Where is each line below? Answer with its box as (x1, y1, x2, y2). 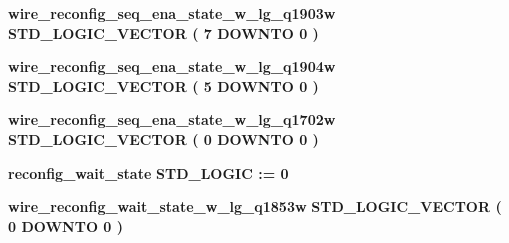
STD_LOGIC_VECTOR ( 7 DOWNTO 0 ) (8, 22, 319, 43)
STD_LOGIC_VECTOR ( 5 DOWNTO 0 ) (8, 75, 319, 96)
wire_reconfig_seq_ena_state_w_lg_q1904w (8, 56, 336, 77)
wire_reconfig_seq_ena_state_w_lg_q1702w (8, 109, 336, 130)
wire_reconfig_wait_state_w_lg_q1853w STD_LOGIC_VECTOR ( (8, 196, 502, 217)
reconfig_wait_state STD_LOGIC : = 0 (8, 162, 289, 183)
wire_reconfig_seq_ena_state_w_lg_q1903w (8, 3, 336, 23)
